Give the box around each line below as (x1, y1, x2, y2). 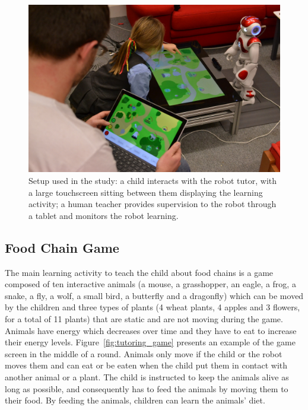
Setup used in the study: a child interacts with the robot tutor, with (28, 174, 277, 186)
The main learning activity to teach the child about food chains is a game (5, 266, 274, 278)
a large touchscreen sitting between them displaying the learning (28, 186, 263, 198)
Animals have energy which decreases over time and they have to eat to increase (5, 324, 297, 336)
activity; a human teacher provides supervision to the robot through (28, 198, 277, 210)
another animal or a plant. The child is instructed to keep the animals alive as (5, 370, 289, 383)
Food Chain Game (5, 238, 119, 256)
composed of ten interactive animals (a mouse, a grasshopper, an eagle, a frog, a (5, 278, 296, 290)
